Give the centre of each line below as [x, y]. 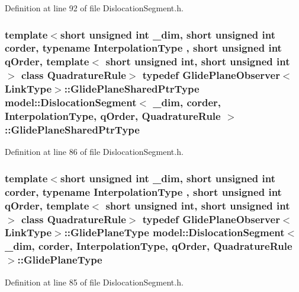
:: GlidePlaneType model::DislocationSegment [174, 232]
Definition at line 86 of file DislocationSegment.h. [94, 152]
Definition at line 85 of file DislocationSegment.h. [94, 282]
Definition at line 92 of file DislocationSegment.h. [94, 8]
